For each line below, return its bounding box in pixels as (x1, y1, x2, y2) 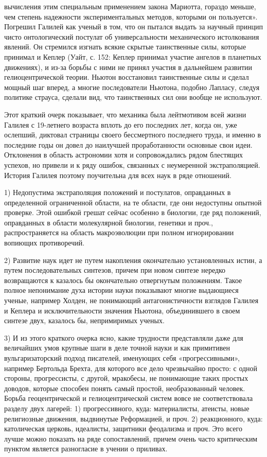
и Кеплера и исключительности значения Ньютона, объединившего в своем (4, 305, 240, 315)
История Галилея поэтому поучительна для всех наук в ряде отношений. (4, 169, 232, 180)
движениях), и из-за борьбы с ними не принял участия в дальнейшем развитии (4, 61, 253, 72)
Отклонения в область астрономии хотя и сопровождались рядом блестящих (4, 149, 243, 160)
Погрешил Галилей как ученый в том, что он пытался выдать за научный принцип (4, 21, 263, 32)
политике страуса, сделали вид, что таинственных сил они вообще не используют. (4, 92, 262, 102)
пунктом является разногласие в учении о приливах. (4, 443, 168, 454)
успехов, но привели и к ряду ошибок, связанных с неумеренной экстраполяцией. (4, 159, 260, 170)
